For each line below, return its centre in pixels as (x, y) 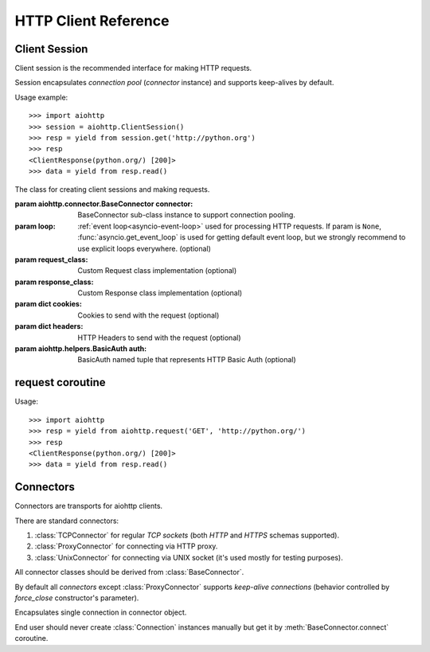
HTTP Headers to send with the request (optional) (159, 338)
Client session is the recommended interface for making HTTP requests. (133, 68)
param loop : (35, 226)
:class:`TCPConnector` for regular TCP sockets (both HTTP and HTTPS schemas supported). (187, 535)
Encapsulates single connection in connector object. (101, 612)
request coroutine (60, 383)
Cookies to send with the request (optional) (149, 315)
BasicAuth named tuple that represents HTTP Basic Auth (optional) (187, 360)
